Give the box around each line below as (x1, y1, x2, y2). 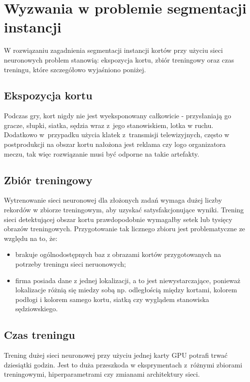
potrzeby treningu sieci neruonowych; (15, 259, 126, 269)
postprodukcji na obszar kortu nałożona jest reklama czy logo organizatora (4, 139, 226, 149)
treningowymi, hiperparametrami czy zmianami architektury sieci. (4, 369, 200, 379)
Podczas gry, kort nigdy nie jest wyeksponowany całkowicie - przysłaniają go (4, 111, 231, 121)
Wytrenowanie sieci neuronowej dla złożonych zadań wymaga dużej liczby (4, 195, 222, 205)
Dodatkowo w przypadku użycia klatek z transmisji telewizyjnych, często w (4, 129, 230, 140)
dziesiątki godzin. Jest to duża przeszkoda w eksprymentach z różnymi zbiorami (4, 359, 242, 369)
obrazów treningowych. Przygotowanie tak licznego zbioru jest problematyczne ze (4, 223, 245, 234)
